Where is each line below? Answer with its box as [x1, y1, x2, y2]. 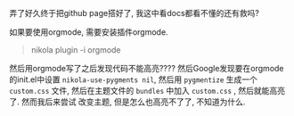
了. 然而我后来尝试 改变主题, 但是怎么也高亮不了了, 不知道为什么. [9, 96, 246, 107]
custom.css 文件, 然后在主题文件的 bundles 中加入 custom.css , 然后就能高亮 [9, 86, 285, 95]
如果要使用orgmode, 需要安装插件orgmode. [9, 27, 168, 37]
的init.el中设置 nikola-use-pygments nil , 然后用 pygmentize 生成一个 [9, 74, 258, 85]
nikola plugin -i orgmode [30, 45, 122, 55]
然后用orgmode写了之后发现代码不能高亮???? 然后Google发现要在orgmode [9, 63, 284, 73]
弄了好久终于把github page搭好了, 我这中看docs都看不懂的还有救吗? [9, 8, 260, 18]
